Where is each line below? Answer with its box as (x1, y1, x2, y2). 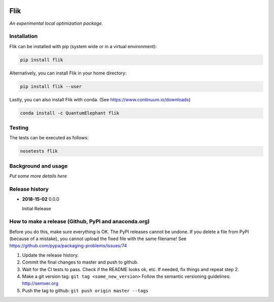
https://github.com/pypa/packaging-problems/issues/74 (9, 243, 127, 249)
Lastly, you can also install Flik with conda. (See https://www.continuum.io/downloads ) (9, 96, 191, 102)
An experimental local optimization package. (9, 20, 104, 26)
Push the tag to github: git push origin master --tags (22, 287, 149, 293)
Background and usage (9, 162, 68, 169)
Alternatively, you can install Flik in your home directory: (9, 70, 127, 76)
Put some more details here (9, 173, 67, 179)
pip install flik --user (20, 84, 82, 89)
